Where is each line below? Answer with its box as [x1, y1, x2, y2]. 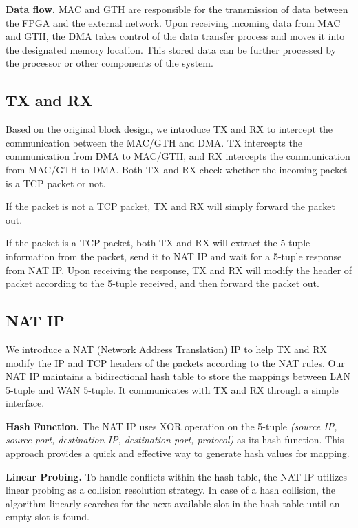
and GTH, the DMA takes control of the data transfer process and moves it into [6, 29, 345, 43]
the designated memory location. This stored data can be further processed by [6, 42, 337, 56]
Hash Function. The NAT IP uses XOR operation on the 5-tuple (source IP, [6, 419, 337, 433]
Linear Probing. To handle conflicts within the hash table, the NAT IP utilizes [6, 469, 347, 483]
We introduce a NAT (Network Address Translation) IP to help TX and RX [6, 341, 328, 356]
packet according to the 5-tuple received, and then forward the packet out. [6, 276, 319, 291]
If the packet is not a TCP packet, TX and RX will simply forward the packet [6, 199, 335, 213]
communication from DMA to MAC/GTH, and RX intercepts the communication [6, 149, 350, 163]
